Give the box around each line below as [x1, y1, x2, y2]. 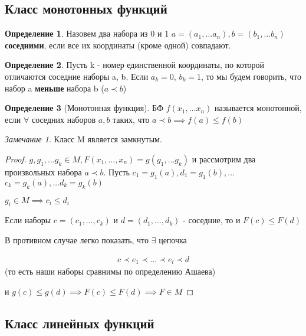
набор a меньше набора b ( [5, 81, 104, 94]
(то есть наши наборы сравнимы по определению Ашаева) [5, 265, 216, 278]
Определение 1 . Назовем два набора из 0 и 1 [5, 27, 169, 40]
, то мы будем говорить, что [200, 70, 302, 82]
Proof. [5, 152, 27, 165]
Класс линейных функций [5, 314, 154, 332]
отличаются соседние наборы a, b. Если [5, 70, 149, 82]
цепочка [159, 233, 187, 246]
